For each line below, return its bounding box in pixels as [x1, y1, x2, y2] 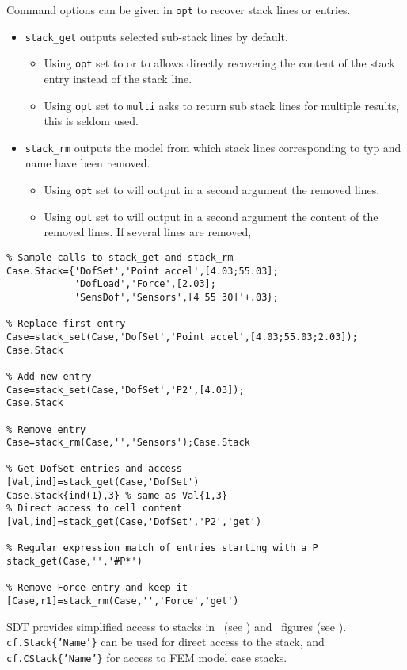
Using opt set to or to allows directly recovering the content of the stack [44, 55, 395, 71]
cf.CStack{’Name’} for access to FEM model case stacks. [6, 649, 287, 665]
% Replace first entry [6, 318, 126, 330]
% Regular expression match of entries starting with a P [6, 542, 318, 554]
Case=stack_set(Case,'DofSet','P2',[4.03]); [6, 384, 245, 396]
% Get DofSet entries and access [6, 463, 182, 475]
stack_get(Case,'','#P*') [6, 556, 143, 568]
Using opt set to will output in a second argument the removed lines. [44, 182, 380, 198]
